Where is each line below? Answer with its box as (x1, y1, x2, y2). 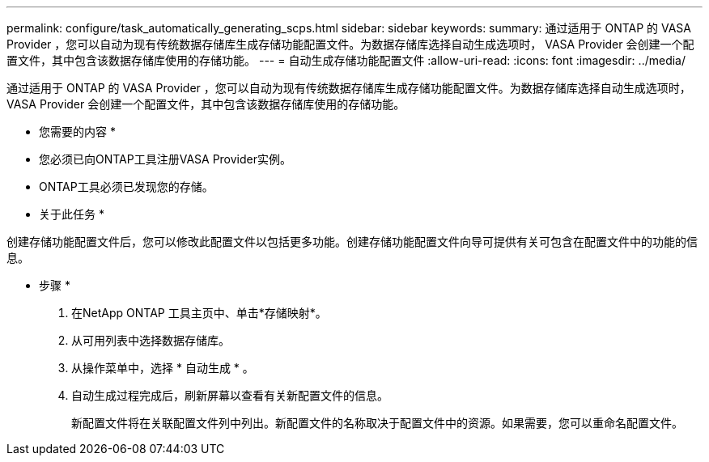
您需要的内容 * (39, 125, 116, 138)
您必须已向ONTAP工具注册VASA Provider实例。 (39, 152, 292, 166)
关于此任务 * (39, 207, 104, 221)
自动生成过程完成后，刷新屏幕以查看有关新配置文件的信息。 (71, 388, 388, 402)
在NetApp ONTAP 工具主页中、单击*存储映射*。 (71, 306, 327, 320)
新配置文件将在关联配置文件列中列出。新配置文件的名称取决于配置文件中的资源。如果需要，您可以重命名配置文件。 (71, 416, 683, 430)
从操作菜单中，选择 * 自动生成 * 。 (71, 361, 254, 375)
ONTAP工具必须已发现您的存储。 (39, 180, 214, 193)
